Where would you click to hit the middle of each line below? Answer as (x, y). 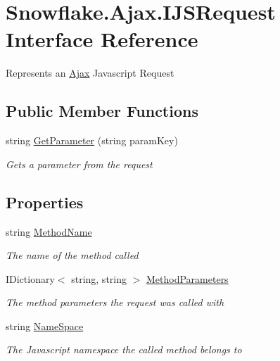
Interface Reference (102, 39)
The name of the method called (72, 255)
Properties (45, 202)
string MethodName (49, 231)
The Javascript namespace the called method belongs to (124, 349)
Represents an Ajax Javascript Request (90, 73)
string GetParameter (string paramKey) (92, 140)
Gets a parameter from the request (79, 164)
